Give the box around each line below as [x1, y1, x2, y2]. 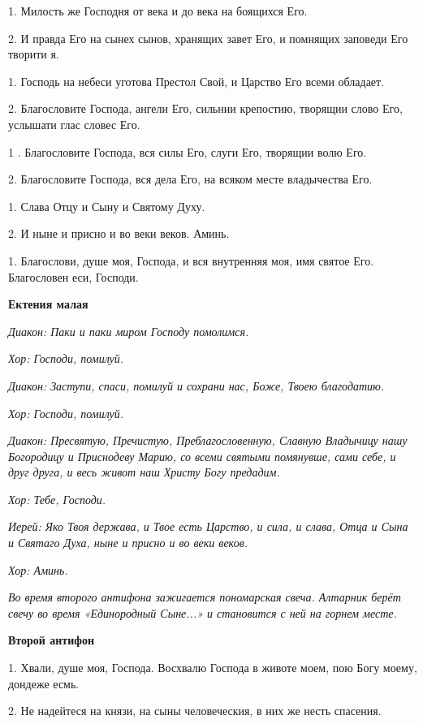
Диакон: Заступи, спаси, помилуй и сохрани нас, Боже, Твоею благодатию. [8, 377, 385, 394]
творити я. [8, 45, 59, 62]
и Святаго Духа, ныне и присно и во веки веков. [8, 534, 248, 551]
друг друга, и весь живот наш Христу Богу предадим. [8, 463, 280, 481]
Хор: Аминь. [8, 561, 68, 578]
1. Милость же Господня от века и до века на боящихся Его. [8, 2, 308, 19]
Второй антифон [8, 631, 95, 649]
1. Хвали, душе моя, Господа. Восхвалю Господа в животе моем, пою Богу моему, [8, 659, 417, 676]
